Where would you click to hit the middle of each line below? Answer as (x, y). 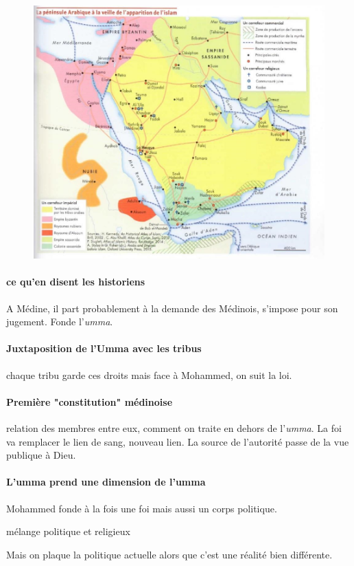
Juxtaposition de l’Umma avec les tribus (104, 348)
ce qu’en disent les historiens (76, 282)
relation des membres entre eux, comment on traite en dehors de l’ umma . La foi (174, 427)
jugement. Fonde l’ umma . (60, 322)
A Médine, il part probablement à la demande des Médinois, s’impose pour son (172, 308)
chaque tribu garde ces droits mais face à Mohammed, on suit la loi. (149, 374)
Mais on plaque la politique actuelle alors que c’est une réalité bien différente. (169, 554)
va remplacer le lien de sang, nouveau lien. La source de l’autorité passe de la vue (178, 441)
